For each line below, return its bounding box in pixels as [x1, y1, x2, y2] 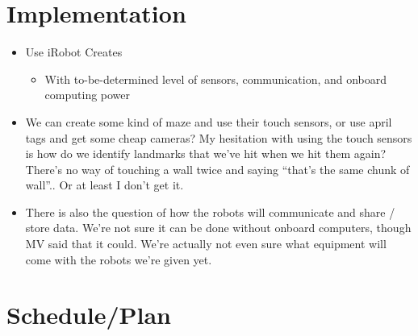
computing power [44, 86, 131, 103]
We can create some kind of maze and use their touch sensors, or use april [25, 113, 392, 130]
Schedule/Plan [6, 298, 172, 331]
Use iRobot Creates [25, 44, 123, 60]
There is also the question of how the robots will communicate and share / [25, 203, 395, 220]
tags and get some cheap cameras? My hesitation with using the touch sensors [25, 129, 412, 146]
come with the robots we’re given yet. [25, 251, 212, 268]
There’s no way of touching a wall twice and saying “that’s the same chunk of [25, 160, 410, 177]
